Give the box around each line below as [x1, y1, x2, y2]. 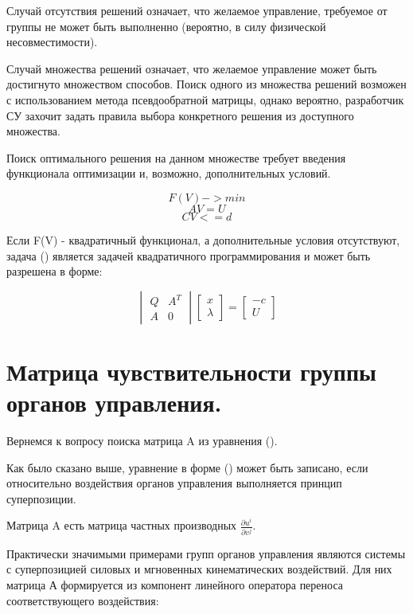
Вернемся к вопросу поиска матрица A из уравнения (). [6, 432, 278, 449]
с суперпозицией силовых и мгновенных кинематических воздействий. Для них [6, 561, 392, 577]
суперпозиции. [6, 490, 76, 506]
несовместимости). [6, 33, 98, 50]
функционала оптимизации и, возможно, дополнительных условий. [6, 165, 331, 182]
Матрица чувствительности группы [6, 354, 376, 387]
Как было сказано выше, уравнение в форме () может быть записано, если [6, 459, 368, 475]
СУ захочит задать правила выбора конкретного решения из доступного [6, 107, 354, 123]
